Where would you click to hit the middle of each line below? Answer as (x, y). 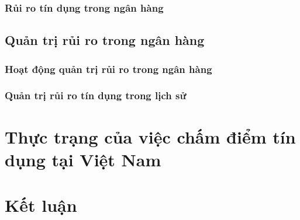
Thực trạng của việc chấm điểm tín (150, 136)
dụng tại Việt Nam (83, 159)
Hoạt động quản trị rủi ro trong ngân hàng (108, 69)
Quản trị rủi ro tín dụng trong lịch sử (96, 95)
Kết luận (41, 205)
